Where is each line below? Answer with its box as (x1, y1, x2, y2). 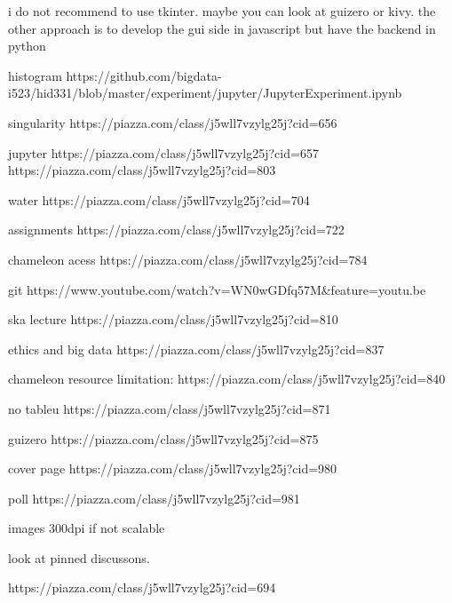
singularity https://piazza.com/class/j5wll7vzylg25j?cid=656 (8, 113, 337, 131)
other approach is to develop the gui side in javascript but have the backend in (8, 19, 436, 37)
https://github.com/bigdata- (66, 66, 222, 84)
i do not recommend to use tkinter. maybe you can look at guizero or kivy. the (8, 2, 436, 20)
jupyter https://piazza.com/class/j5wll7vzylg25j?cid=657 (8, 143, 319, 162)
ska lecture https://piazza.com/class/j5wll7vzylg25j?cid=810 (8, 310, 338, 329)
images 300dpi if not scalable (8, 519, 165, 537)
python (8, 36, 46, 55)
